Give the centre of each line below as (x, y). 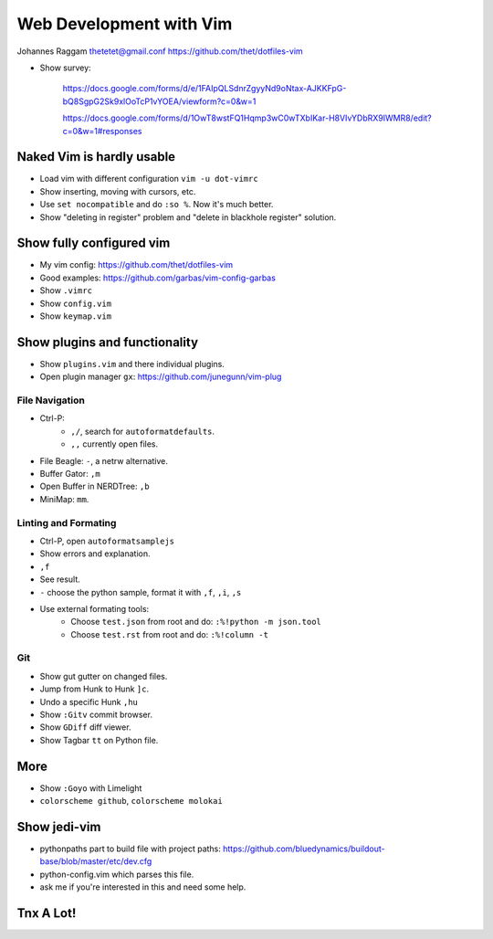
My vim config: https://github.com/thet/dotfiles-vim (136, 265)
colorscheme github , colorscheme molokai (131, 801)
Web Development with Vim (125, 24)
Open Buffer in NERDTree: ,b (94, 486)
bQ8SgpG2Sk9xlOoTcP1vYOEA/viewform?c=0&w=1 (159, 101)
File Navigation (51, 400)
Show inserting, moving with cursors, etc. (118, 191)
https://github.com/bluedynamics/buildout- (304, 849)
